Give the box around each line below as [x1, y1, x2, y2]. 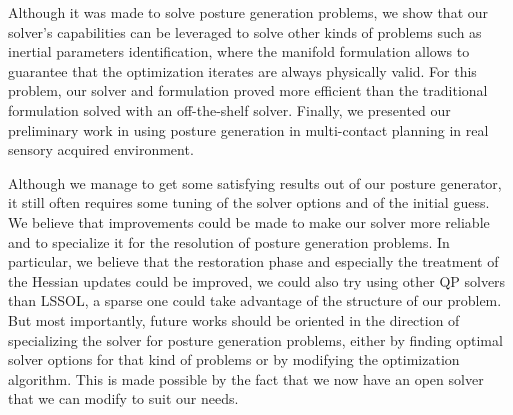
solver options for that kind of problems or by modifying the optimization [8, 349, 460, 370]
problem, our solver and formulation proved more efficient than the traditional [8, 80, 488, 101]
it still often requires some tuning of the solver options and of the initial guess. [8, 192, 490, 213]
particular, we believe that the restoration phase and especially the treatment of [8, 251, 499, 272]
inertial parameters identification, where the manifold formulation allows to [8, 41, 470, 62]
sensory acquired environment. [8, 139, 194, 160]
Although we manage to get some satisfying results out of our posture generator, [8, 172, 502, 193]
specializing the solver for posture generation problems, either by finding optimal [8, 329, 503, 350]
